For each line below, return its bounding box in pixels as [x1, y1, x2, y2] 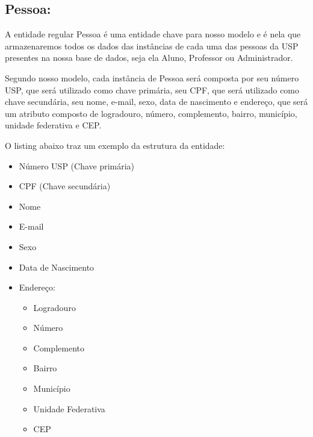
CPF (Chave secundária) [19, 180, 111, 192]
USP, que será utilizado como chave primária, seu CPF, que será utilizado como [5, 83, 300, 96]
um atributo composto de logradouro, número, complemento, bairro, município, [5, 107, 297, 119]
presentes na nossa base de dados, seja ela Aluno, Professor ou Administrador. [5, 51, 293, 64]
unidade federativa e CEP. [5, 119, 102, 131]
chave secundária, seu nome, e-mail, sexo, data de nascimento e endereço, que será [5, 95, 308, 108]
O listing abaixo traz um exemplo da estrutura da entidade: [5, 139, 225, 151]
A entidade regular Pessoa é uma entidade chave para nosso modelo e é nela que [5, 28, 301, 40]
